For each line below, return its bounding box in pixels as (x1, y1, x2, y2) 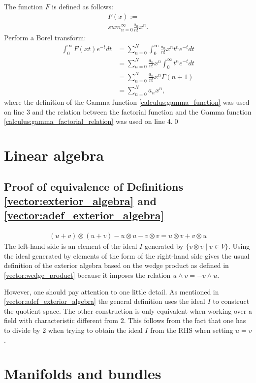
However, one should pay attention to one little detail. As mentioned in (4, 286, 219, 296)
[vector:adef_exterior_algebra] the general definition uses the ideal (4, 296, 205, 306)
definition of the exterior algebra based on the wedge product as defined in (4, 260, 229, 270)
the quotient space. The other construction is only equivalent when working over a (4, 305, 252, 316)
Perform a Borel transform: (4, 32, 86, 43)
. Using (228, 241, 250, 251)
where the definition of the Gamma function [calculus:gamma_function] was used (4, 97, 250, 107)
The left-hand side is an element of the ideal (4, 241, 137, 251)
